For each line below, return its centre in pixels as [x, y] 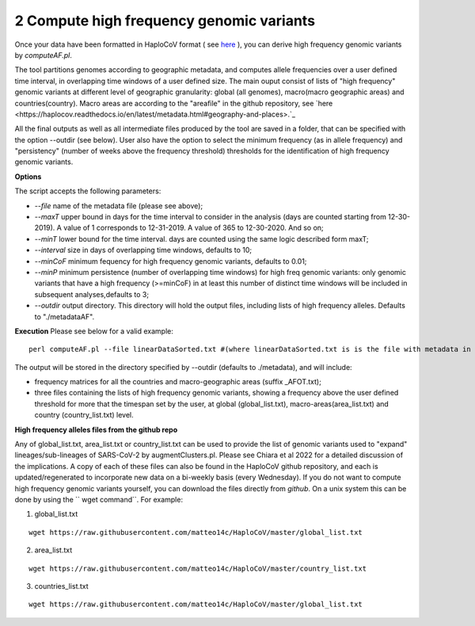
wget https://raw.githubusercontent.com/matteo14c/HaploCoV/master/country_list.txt [198, 568]
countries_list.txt [61, 586]
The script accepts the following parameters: [88, 191]
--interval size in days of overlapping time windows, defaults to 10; [143, 250]
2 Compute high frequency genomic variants [165, 21]
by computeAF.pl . [44, 55]
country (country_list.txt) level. [84, 415]
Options [28, 176]
